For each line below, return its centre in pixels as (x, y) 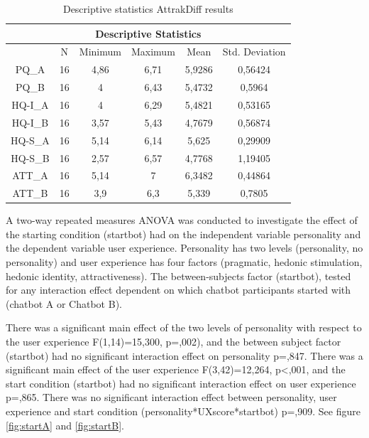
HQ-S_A (30, 140)
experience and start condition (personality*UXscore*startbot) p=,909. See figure (183, 411)
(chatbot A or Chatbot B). (64, 303)
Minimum (100, 52)
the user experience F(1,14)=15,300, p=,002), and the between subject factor (174, 342)
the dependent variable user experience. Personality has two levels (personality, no (184, 248)
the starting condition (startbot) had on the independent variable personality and (183, 234)
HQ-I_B (30, 122)
